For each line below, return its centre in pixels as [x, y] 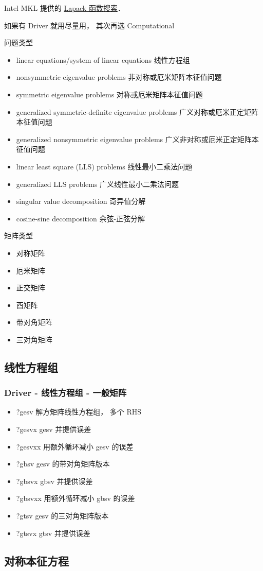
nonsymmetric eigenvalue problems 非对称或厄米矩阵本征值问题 [119, 77]
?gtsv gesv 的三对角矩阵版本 [62, 516]
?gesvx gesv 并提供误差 [54, 429]
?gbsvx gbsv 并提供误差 [54, 481]
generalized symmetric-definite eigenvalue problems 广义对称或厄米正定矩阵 [137, 111]
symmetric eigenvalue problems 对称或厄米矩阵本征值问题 [109, 94]
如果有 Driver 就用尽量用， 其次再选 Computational [89, 25]
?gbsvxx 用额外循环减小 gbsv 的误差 [76, 498]
